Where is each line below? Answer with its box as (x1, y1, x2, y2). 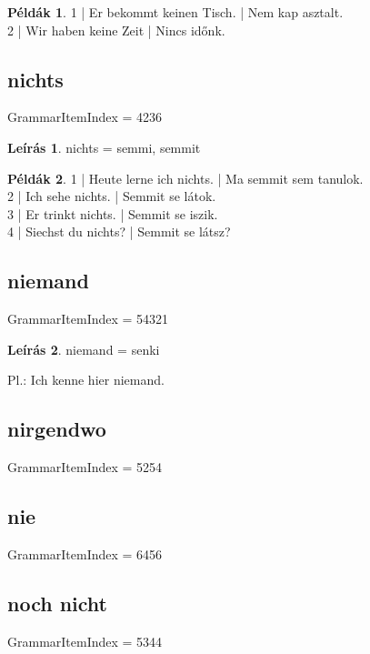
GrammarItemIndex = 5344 (7, 631, 163, 650)
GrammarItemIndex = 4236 (7, 107, 163, 126)
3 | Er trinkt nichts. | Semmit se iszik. (7, 204, 218, 223)
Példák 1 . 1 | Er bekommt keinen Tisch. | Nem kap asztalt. (7, 3, 344, 21)
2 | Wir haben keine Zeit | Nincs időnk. (7, 20, 225, 39)
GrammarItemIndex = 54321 (7, 309, 169, 328)
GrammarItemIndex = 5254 (7, 458, 163, 477)
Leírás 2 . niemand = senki (7, 339, 160, 358)
